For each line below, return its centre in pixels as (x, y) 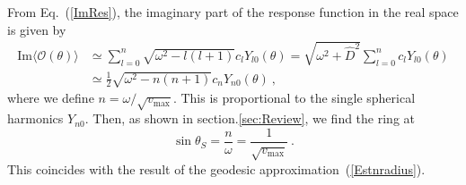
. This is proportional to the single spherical (294, 98)
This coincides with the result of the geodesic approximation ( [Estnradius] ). (216, 168)
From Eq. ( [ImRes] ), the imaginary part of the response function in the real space (233, 12)
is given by (37, 29)
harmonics (35, 118)
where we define (51, 98)
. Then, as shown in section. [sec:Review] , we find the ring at (250, 118)
